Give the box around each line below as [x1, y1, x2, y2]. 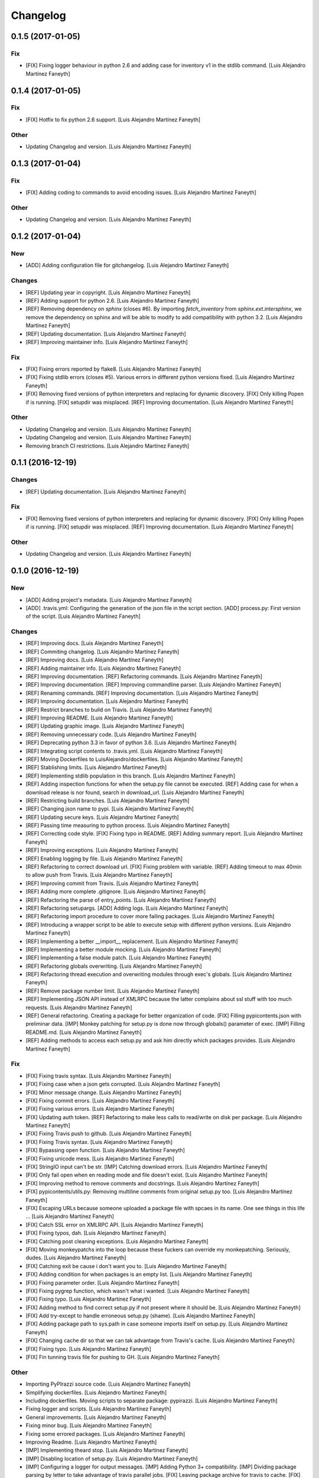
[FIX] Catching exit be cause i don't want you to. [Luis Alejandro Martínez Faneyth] [25, 1262, 227, 1269]
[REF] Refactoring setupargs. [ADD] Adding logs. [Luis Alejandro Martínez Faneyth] [25, 905, 229, 912]
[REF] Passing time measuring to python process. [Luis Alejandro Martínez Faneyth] [25, 822, 230, 829]
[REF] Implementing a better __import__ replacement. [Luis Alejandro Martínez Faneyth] [25, 938, 238, 945]
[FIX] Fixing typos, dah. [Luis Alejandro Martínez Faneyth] [25, 1230, 167, 1237]
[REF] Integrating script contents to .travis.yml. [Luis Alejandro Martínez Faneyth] [25, 747, 223, 754]
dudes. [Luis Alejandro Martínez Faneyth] [25, 1254, 126, 1262]
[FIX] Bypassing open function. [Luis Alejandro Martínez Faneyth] [25, 1147, 185, 1154]
